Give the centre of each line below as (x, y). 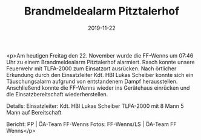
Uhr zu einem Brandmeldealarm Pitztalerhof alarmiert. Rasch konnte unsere (100, 62)
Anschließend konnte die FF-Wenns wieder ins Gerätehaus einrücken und (98, 88)
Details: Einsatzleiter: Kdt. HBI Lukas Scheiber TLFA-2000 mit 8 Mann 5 (95, 106)
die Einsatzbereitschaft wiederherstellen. (57, 94)
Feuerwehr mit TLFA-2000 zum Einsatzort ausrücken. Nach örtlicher (91, 68)
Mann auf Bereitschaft (34, 112)
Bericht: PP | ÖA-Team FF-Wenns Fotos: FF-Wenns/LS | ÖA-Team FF (91, 124)
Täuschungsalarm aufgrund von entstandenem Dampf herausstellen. (92, 81)
